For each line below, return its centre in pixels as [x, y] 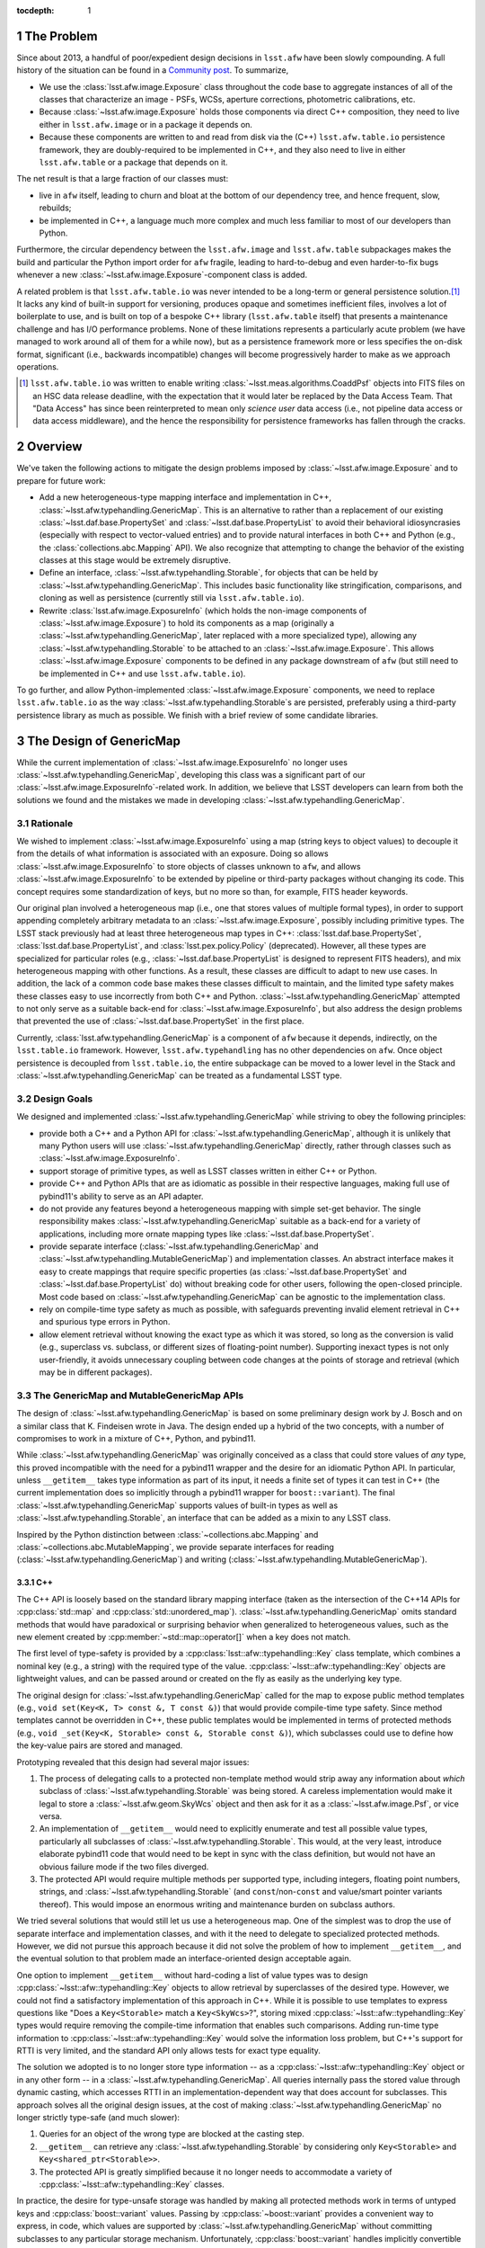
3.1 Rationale [45, 823]
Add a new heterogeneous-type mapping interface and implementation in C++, [185, 497]
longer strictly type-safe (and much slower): [98, 2118]
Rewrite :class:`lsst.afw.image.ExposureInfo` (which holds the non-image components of [203, 611]
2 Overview [49, 446]
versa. [51, 1816]
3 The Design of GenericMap [99, 740]
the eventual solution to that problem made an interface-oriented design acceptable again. [184, 1958]
